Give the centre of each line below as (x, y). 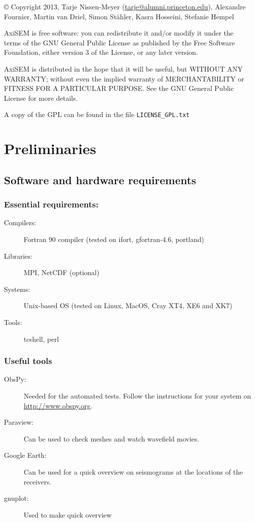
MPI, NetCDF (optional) (62, 272)
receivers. (38, 481)
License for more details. (41, 98)
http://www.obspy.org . (58, 405)
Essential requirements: (51, 204)
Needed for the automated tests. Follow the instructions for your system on (137, 395)
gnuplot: (17, 498)
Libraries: (18, 256)
